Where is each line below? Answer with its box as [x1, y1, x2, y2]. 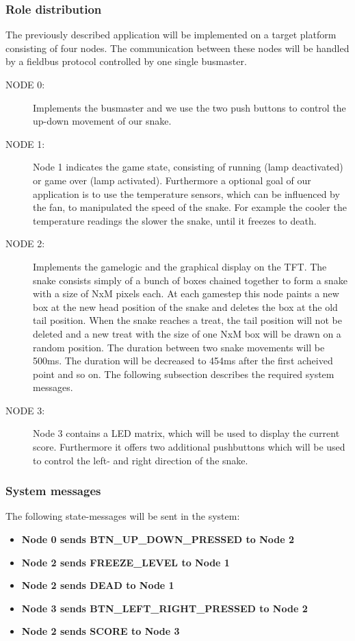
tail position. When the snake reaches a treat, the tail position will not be [33, 313, 342, 327]
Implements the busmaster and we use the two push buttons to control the [33, 100, 346, 114]
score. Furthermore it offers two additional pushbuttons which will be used [33, 440, 345, 454]
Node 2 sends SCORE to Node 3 [21, 624, 180, 638]
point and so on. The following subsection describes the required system [33, 366, 334, 381]
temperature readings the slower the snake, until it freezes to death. [33, 213, 317, 227]
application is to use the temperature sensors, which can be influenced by [33, 186, 340, 201]
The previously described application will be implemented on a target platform [5, 27, 337, 42]
